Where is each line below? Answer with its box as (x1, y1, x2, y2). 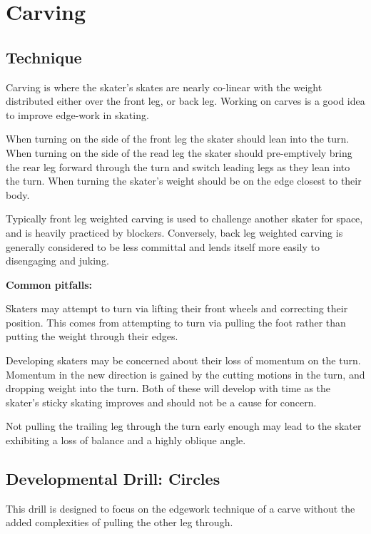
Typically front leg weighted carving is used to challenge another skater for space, (6, 211, 363, 226)
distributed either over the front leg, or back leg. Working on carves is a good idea (6, 93, 365, 108)
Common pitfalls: (6, 277, 93, 292)
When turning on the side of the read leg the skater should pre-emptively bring (6, 145, 352, 160)
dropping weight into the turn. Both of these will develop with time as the (6, 381, 331, 396)
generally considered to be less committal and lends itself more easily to (6, 239, 320, 254)
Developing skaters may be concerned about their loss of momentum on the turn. (6, 353, 361, 368)
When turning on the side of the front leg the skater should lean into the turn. (6, 131, 350, 146)
